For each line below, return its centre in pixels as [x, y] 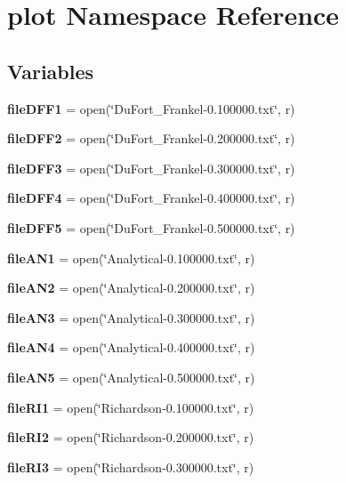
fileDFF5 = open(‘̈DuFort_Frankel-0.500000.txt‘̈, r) [151, 227]
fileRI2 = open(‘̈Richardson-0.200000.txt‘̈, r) [131, 437]
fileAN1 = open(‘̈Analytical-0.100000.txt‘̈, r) [131, 258]
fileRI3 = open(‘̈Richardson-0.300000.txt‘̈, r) [131, 467]
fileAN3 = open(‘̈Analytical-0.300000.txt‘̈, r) [131, 317]
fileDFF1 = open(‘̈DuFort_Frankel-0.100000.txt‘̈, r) [151, 108]
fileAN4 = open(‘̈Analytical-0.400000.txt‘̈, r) [131, 347]
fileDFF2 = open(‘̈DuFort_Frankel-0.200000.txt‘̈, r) [151, 138]
